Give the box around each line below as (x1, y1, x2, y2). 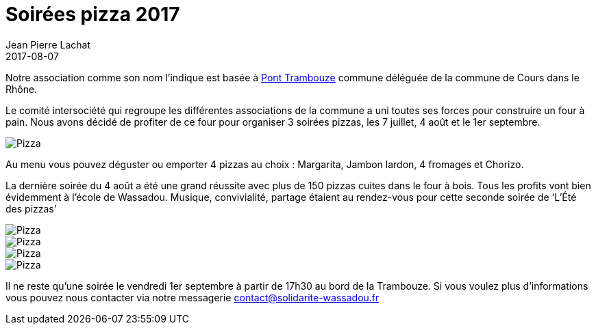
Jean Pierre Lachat (5, 38, 90, 51)
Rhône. (5, 83, 38, 95)
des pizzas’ (5, 202, 57, 215)
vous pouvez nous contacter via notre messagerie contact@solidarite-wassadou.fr (5, 291, 380, 303)
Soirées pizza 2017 (5, 3, 180, 26)
